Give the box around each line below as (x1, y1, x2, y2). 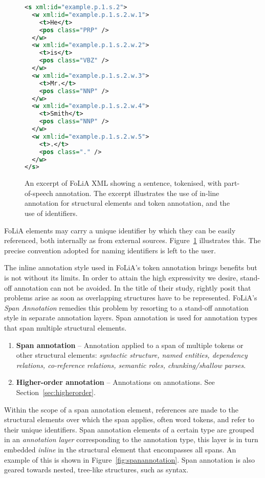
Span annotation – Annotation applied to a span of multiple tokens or (16, 339, 244, 350)
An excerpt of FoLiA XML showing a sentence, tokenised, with (25, 178, 222, 188)
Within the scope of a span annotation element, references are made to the (4, 404, 239, 415)
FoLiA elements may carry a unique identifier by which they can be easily (4, 225, 236, 235)
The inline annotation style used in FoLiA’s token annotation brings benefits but (4, 262, 257, 273)
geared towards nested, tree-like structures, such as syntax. (4, 464, 189, 475)
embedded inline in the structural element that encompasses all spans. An (4, 444, 236, 454)
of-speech (25, 187, 53, 198)
